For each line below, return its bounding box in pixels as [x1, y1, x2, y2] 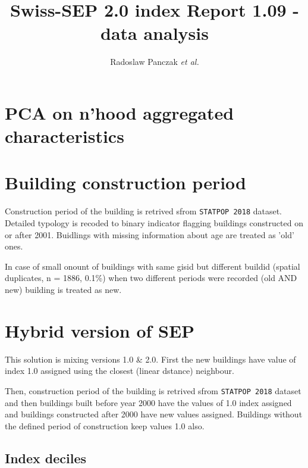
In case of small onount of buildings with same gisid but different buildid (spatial [5, 260, 300, 272]
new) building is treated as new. [5, 283, 122, 296]
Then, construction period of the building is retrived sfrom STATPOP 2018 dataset [5, 384, 301, 397]
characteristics [5, 124, 124, 148]
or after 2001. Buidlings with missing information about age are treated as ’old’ [5, 228, 294, 241]
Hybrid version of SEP [5, 318, 195, 342]
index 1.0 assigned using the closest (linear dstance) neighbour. [5, 364, 234, 377]
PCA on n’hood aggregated [5, 100, 234, 124]
